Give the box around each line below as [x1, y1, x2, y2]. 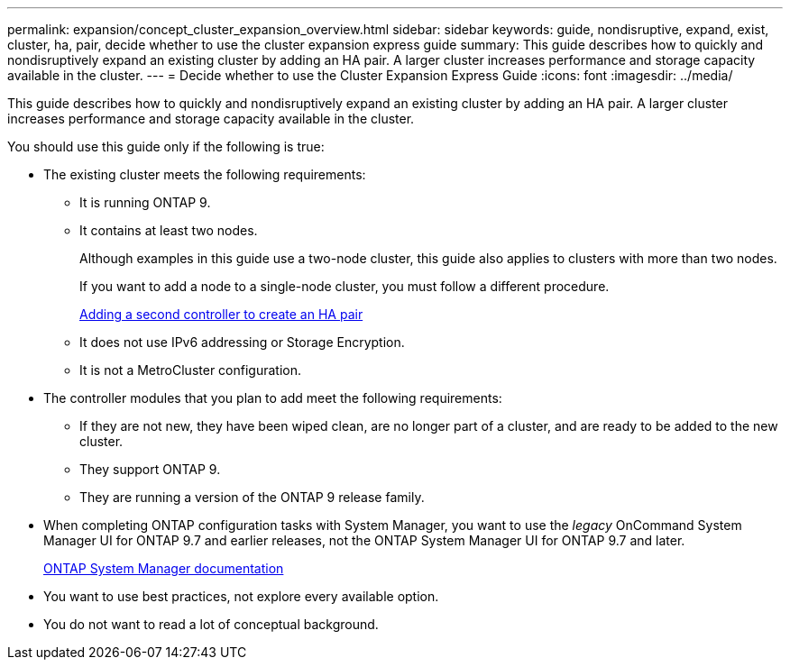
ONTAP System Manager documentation [43, 561, 284, 576]
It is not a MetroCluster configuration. [79, 362, 302, 378]
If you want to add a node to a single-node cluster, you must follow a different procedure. [79, 279, 610, 294]
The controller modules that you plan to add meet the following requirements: [43, 390, 502, 406]
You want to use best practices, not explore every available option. [43, 589, 439, 604]
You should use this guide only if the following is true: [7, 139, 325, 154]
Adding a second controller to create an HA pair [79, 306, 363, 322]
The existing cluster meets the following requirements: [43, 167, 366, 182]
